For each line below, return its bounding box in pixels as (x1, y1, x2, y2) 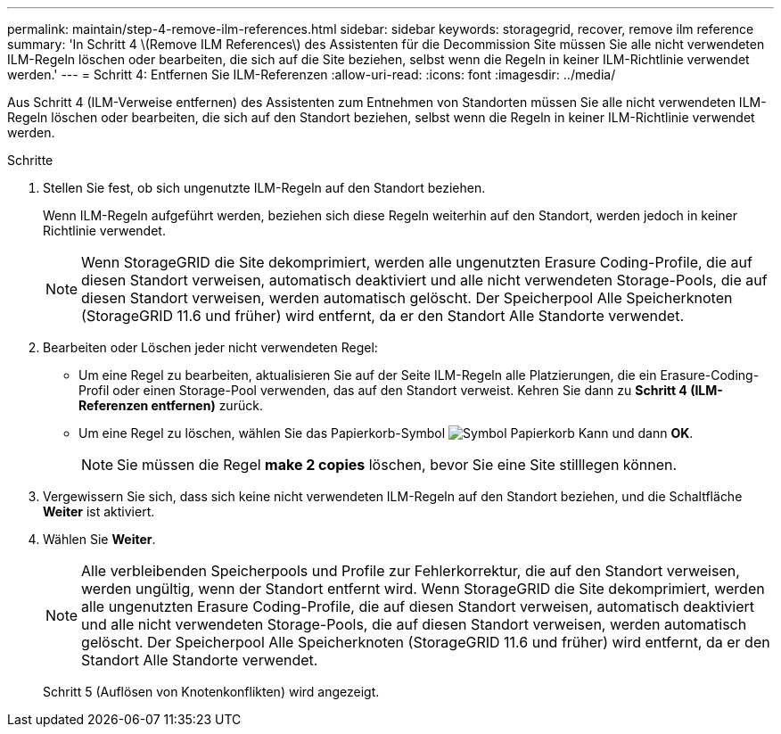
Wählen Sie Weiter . (43, 532, 156, 547)
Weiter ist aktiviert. (43, 504, 155, 519)
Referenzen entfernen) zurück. (78, 398, 263, 413)
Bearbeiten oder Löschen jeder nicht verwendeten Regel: (43, 340, 378, 355)
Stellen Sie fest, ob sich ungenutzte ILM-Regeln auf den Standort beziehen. (43, 180, 486, 195)
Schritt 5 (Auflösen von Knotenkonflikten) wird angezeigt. (43, 684, 380, 699)
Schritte (7, 153, 53, 168)
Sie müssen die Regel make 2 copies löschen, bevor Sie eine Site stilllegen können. (117, 456, 678, 474)
